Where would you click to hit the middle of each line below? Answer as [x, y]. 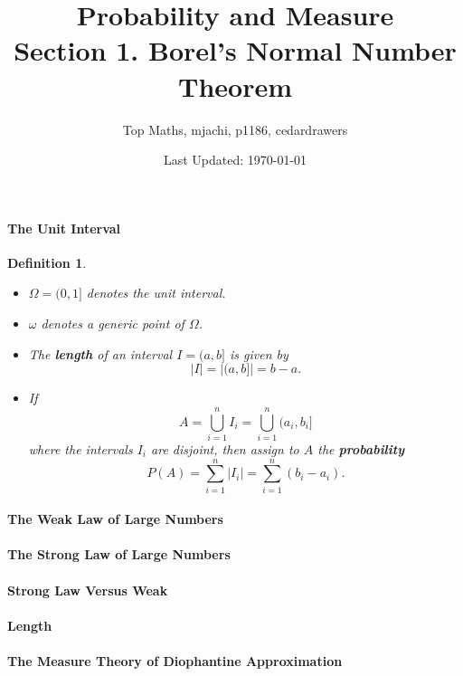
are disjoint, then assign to [225, 448]
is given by [259, 353]
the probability [361, 448]
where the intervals [80, 448]
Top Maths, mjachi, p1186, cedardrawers [235, 129]
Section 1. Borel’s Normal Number [235, 50]
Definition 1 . [47, 262]
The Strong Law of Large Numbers [119, 554]
